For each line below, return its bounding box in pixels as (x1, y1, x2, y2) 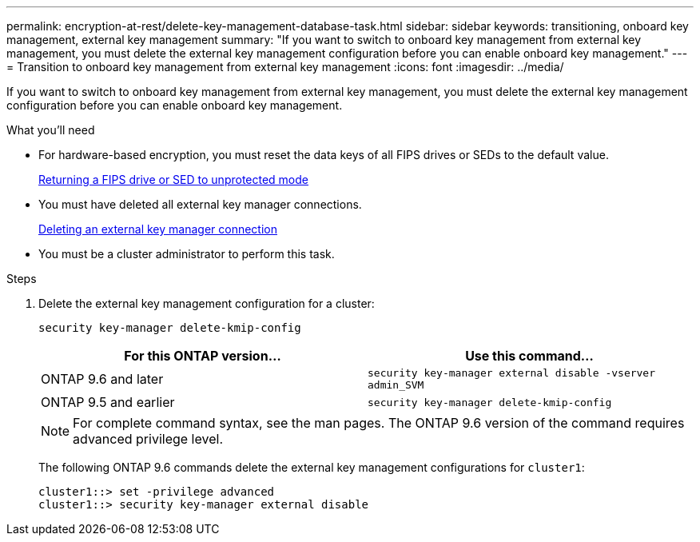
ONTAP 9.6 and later (41, 371, 164, 387)
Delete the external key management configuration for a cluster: (38, 297, 375, 310)
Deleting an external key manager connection (38, 222, 277, 236)
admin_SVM (368, 379, 424, 391)
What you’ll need (6, 123, 95, 137)
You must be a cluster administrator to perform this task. (38, 247, 335, 261)
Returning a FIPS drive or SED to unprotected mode (38, 173, 309, 186)
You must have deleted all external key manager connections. (38, 197, 362, 211)
